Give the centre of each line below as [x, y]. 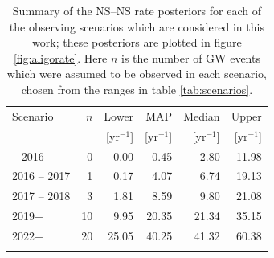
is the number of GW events [190, 57]
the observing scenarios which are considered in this [137, 26]
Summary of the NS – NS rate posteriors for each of [137, 10]
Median [202, 115]
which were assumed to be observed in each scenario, [137, 74]
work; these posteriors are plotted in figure [137, 42]
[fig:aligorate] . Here [60, 57]
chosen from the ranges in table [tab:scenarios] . [137, 89]
